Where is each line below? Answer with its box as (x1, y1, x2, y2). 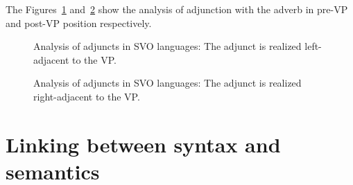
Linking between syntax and (6, 130, 281, 158)
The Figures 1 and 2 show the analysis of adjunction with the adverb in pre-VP (6, 2, 348, 16)
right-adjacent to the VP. (33, 89, 140, 103)
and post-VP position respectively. (6, 15, 152, 30)
